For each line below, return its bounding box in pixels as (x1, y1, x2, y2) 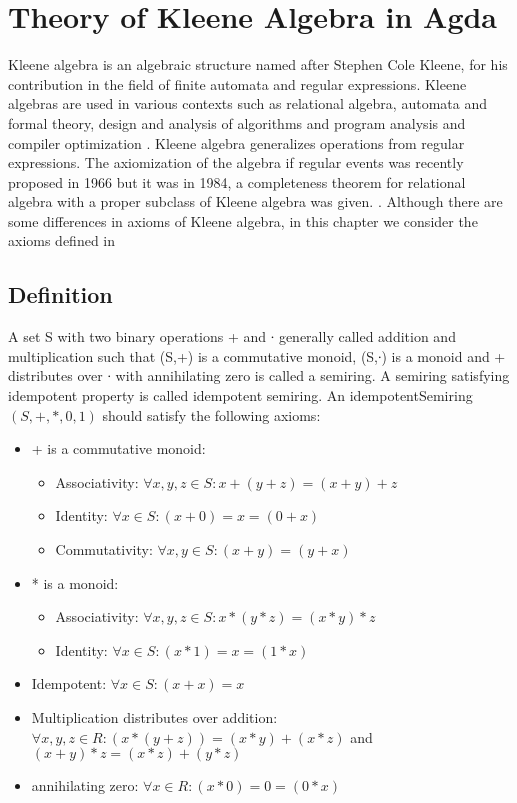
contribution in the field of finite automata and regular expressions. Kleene (8, 73, 467, 94)
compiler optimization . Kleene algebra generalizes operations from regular (8, 132, 465, 153)
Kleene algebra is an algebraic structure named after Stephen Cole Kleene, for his (8, 54, 508, 75)
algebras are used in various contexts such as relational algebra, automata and (8, 93, 487, 114)
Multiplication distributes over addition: (31, 706, 278, 727)
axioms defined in (8, 230, 116, 251)
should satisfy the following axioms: (102, 404, 321, 425)
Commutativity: (55, 539, 153, 560)
